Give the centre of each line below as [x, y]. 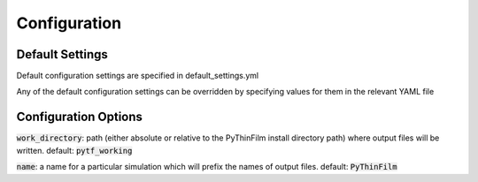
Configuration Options [80, 117]
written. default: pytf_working [74, 150]
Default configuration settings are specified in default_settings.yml [138, 76]
